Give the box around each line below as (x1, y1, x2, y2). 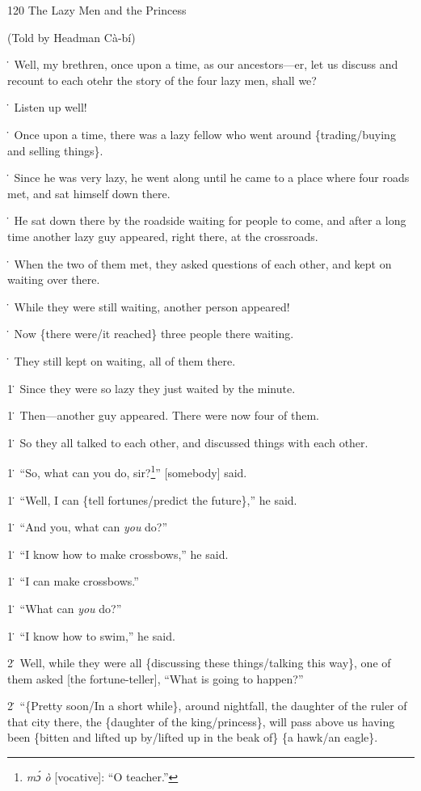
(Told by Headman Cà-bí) (7, 28, 136, 45)
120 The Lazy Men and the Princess (7, 2, 187, 18)
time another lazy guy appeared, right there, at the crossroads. (7, 227, 318, 244)
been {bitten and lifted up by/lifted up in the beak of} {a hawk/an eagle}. (7, 729, 378, 746)
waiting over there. (7, 271, 100, 288)
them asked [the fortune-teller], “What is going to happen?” (7, 670, 304, 687)
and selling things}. (7, 142, 103, 159)
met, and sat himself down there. (7, 184, 171, 201)
